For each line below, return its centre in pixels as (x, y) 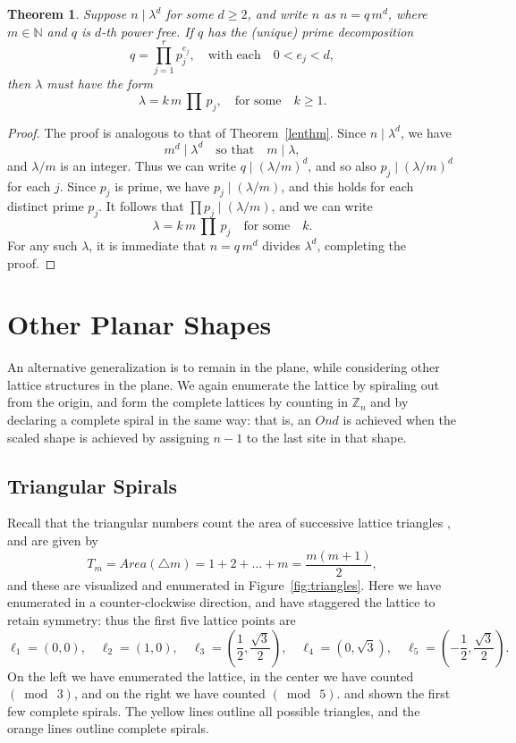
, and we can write (322, 206)
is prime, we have (162, 186)
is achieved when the (399, 420)
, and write (277, 13)
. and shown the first (393, 693)
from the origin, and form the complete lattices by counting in (178, 402)
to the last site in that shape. (326, 437)
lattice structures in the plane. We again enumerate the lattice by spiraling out (223, 384)
